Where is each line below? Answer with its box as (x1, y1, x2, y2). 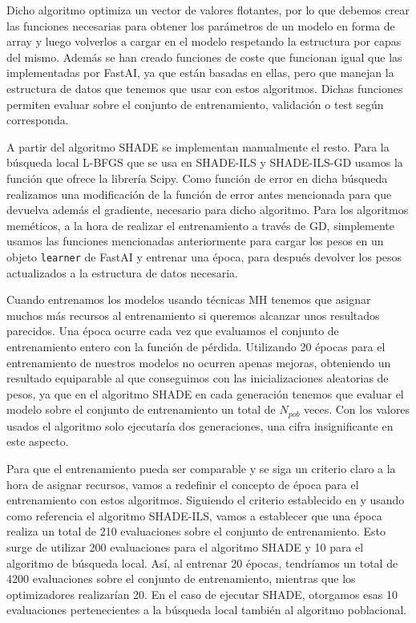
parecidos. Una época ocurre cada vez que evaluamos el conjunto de (6, 322, 339, 339)
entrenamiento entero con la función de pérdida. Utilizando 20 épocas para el (6, 338, 386, 354)
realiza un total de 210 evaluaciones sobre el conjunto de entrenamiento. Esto (6, 523, 386, 540)
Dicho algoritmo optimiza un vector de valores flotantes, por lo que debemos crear (6, 2, 410, 18)
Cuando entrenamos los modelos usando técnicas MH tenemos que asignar (6, 291, 371, 308)
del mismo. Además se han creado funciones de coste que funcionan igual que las (6, 48, 402, 65)
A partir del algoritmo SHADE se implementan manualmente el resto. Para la (6, 138, 390, 155)
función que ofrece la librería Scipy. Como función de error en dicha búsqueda (6, 169, 388, 186)
